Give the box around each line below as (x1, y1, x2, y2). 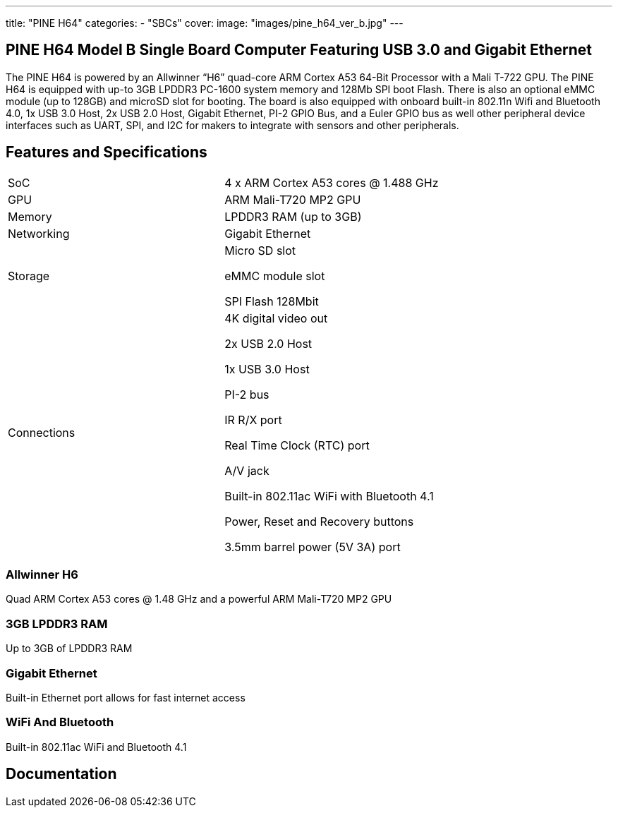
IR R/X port (224, 412, 282, 427)
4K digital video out (224, 311, 328, 325)
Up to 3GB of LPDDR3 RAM (6, 642, 133, 655)
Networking (8, 226, 70, 241)
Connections (8, 425, 75, 440)
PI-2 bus (224, 387, 269, 402)
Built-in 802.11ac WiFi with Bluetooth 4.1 (224, 488, 434, 503)
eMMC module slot (224, 268, 325, 283)
